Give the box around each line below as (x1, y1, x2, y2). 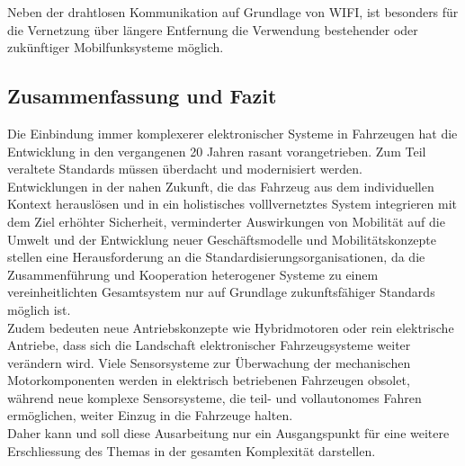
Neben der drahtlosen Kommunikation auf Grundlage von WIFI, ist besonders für (7, 3, 459, 21)
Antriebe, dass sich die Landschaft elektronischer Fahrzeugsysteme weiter (7, 336, 411, 354)
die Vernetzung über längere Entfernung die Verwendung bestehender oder (7, 20, 418, 39)
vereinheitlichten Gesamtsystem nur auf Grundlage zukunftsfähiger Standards (7, 282, 435, 301)
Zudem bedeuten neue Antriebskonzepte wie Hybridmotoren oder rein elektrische (7, 318, 454, 336)
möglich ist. (7, 300, 71, 318)
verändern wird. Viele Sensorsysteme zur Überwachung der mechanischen (7, 353, 411, 372)
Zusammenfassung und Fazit (7, 82, 277, 110)
